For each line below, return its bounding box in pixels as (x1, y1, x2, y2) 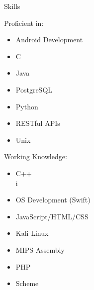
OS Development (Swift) (15, 194, 91, 205)
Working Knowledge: (4, 151, 67, 162)
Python (15, 101, 38, 111)
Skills (4, 1, 20, 11)
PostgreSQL (15, 84, 53, 95)
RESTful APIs (15, 118, 60, 128)
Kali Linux (15, 228, 49, 238)
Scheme (15, 278, 39, 289)
